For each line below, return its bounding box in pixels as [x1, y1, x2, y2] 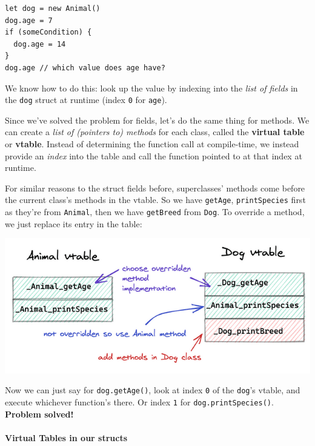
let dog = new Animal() [5, 4, 101, 13]
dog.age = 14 [13, 39, 66, 48]
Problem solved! [5, 407, 74, 420]
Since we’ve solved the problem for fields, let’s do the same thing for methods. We [5, 113, 310, 126]
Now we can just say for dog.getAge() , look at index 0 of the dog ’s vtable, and [5, 384, 300, 396]
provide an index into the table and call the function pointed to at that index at [5, 149, 302, 162]
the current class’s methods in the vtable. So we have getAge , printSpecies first [5, 193, 306, 206]
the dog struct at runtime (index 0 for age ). [5, 93, 167, 106]
